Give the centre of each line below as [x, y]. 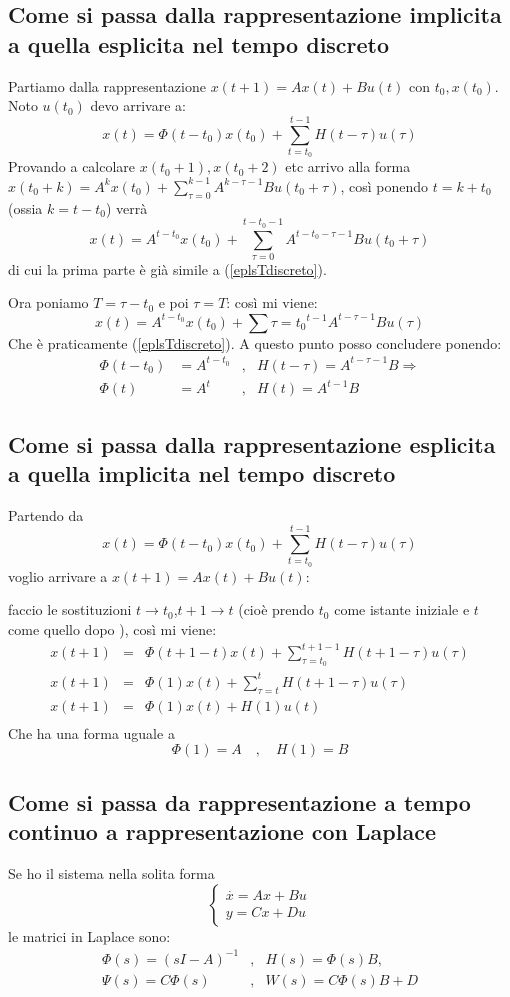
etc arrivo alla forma [348, 166]
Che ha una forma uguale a [91, 732]
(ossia [25, 207]
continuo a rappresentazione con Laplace [222, 831]
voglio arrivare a [58, 575]
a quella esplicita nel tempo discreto [199, 43]
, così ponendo [384, 185]
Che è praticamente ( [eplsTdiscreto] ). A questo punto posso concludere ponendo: [255, 342]
